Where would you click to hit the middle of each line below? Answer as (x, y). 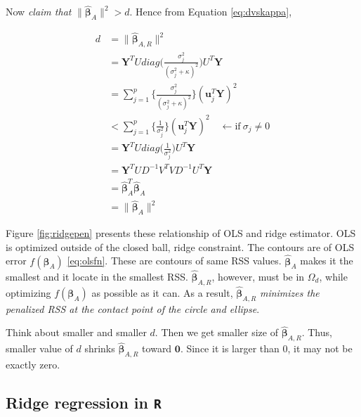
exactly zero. (33, 365)
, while (333, 276)
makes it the (327, 261)
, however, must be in (258, 276)
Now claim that (39, 12)
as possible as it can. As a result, (162, 292)
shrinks (100, 348)
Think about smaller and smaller (76, 332)
